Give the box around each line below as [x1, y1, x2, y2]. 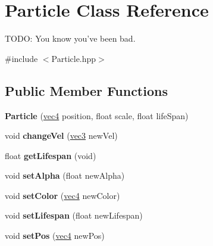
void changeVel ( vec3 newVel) [5, 129, 118, 142]
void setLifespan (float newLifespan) [5, 209, 143, 222]
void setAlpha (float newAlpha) [5, 169, 125, 182]
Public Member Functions [5, 81, 168, 99]
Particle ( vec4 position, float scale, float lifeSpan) [5, 109, 189, 122]
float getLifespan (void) [5, 149, 96, 161]
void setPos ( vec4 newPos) [5, 229, 105, 242]
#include [5, 52, 38, 64]
